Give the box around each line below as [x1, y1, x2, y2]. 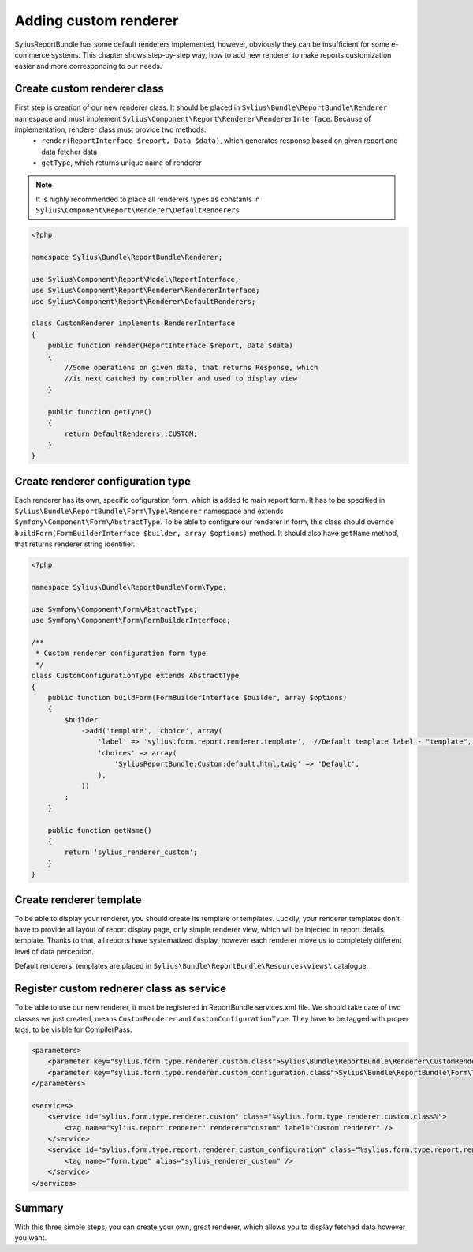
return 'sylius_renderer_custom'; [64, 848, 198, 857]
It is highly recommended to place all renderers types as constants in [35, 194, 260, 204]
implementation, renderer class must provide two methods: [14, 125, 207, 134]
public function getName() [47, 826, 153, 834]
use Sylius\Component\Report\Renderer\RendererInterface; [31, 286, 260, 295]
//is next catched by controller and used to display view [64, 374, 298, 383]
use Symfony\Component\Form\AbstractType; [31, 605, 198, 613]
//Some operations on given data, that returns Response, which [64, 363, 318, 373]
